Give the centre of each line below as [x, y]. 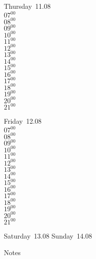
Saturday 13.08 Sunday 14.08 [48, 236]
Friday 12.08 [23, 121]
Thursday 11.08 [27, 6]
